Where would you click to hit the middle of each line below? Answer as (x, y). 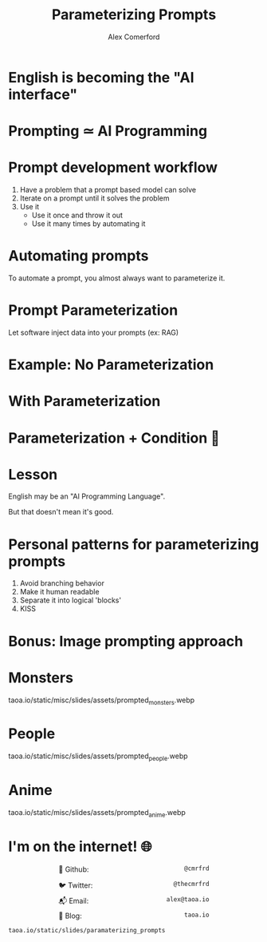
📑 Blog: (70, 916)
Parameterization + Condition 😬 (114, 438)
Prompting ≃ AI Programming (108, 131)
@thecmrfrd (191, 884)
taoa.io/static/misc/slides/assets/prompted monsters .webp (102, 701)
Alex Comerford (134, 37)
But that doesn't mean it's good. (61, 512)
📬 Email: (74, 900)
